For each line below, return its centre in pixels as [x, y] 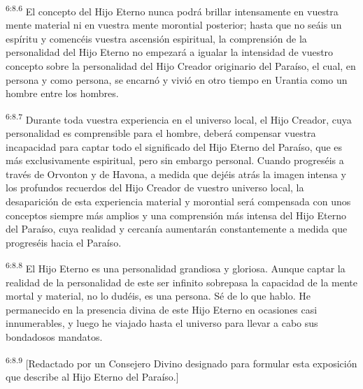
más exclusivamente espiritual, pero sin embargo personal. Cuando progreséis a [175, 160]
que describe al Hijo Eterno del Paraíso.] [92, 376]
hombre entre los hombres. [62, 93]
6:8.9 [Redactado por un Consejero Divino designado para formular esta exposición [181, 362]
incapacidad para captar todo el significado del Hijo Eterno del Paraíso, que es [174, 146]
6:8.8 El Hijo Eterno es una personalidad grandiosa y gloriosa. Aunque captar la [176, 267]
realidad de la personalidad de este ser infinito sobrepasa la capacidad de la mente [181, 282]
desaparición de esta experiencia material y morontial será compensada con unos [178, 201]
